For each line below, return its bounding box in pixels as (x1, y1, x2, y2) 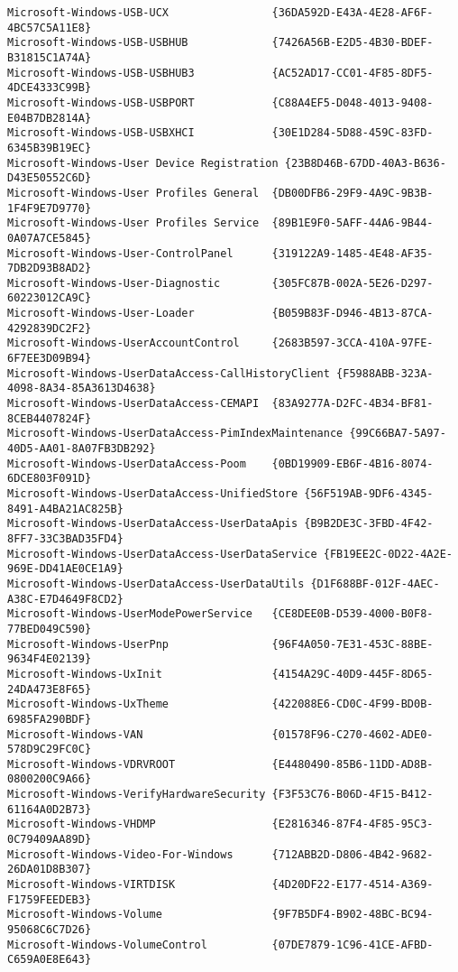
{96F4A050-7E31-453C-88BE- (271, 637, 434, 651)
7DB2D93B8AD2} (7, 262, 92, 275)
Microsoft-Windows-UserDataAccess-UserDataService (7, 547, 317, 560)
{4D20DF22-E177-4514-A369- (271, 878, 434, 892)
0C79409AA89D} (7, 833, 92, 847)
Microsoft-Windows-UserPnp (7, 637, 169, 651)
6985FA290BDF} (7, 712, 92, 726)
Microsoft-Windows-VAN (7, 727, 143, 741)
